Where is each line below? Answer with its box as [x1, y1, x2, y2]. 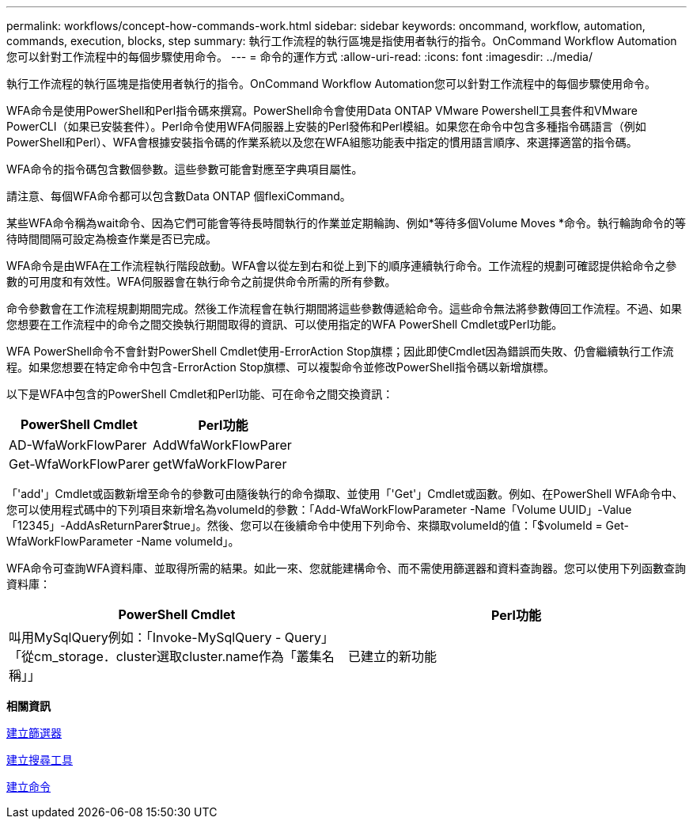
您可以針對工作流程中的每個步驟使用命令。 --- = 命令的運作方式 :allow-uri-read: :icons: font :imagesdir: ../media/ [6, 50, 593, 63]
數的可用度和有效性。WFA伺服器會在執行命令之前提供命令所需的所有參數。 [6, 275, 396, 288]
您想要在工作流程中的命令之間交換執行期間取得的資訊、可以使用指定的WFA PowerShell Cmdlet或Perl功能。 [6, 317, 563, 331]
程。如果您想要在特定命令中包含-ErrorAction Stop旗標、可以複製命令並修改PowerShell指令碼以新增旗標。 [6, 360, 555, 374]
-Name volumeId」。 [135, 534, 240, 548]
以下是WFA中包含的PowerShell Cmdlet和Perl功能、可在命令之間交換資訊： [6, 387, 394, 401]
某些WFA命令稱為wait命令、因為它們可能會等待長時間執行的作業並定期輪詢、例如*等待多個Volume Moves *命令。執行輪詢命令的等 [6, 216, 686, 230]
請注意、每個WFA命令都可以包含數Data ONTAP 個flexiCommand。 [6, 189, 351, 203]
